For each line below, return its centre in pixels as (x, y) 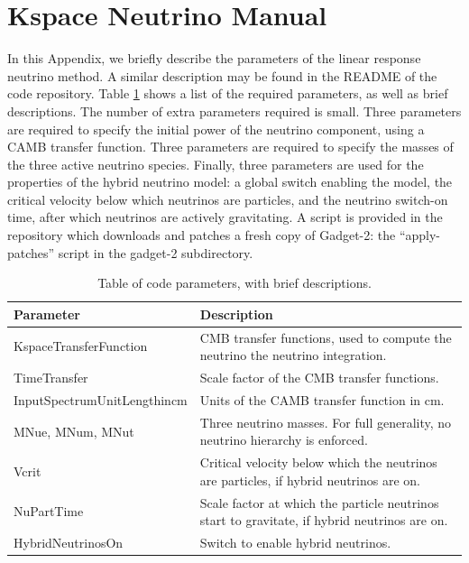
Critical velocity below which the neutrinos (318, 462)
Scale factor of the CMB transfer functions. (319, 378)
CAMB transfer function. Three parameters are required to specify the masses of (230, 147)
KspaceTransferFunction (81, 346)
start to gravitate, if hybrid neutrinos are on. (324, 520)
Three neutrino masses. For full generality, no (326, 422)
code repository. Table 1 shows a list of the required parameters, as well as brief (228, 93)
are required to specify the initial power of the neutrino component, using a (216, 129)
